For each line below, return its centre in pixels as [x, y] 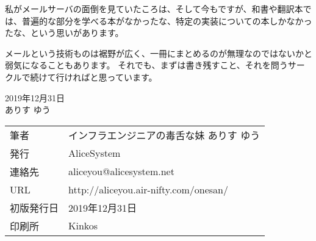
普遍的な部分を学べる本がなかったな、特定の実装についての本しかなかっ [167, 20]
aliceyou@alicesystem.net [121, 171]
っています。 [132, 77]
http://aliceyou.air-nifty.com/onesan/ [148, 189]
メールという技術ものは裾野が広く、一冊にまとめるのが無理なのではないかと [159, 53]
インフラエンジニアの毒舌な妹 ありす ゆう [164, 135]
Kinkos [83, 226]
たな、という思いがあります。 [64, 33]
